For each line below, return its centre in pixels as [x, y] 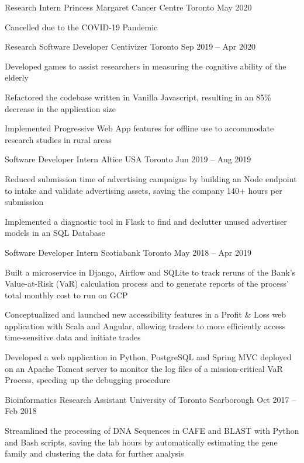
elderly [17, 77]
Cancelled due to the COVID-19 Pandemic [81, 27]
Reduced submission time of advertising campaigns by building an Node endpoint [151, 178]
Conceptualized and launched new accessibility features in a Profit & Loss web [146, 314]
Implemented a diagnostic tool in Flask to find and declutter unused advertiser [146, 221]
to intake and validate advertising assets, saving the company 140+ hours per [144, 190]
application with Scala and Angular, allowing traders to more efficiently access [145, 326]
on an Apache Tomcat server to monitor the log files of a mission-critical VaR [144, 368]
